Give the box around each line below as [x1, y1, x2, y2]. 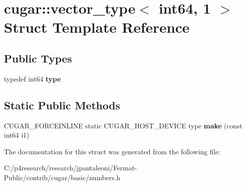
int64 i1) [4, 130, 29, 140]
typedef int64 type [4, 73, 61, 83]
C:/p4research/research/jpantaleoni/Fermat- [4, 163, 137, 173]
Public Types [4, 50, 72, 65]
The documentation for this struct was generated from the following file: [4, 146, 221, 156]
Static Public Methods [4, 97, 120, 112]
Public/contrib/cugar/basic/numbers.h [4, 172, 120, 182]
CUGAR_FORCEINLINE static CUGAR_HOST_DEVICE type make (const [4, 120, 243, 130]
